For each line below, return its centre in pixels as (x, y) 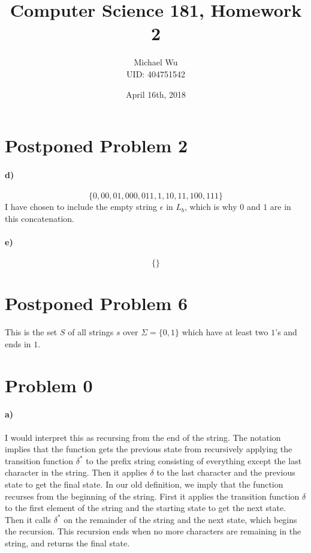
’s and (286, 332)
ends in (18, 343)
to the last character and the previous (226, 472)
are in (280, 207)
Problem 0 (49, 385)
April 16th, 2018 (155, 94)
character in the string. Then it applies (76, 472)
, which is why (211, 207)
